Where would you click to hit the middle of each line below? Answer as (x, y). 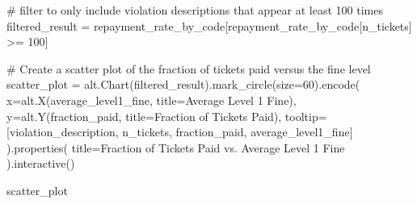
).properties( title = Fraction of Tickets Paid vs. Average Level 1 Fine (176, 147)
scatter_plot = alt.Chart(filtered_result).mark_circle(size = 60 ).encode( (183, 84)
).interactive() (41, 163)
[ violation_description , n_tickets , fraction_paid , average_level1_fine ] (180, 132)
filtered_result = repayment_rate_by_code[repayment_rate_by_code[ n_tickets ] (209, 25)
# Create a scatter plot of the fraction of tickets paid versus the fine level (189, 68)
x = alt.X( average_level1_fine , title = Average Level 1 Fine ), (152, 100)
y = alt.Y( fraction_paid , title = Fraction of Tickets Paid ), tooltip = (167, 116)
